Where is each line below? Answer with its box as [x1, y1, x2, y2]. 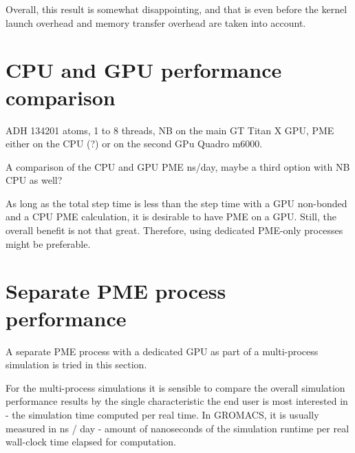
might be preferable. [6, 236, 91, 251]
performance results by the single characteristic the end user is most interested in [6, 394, 348, 408]
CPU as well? [6, 173, 63, 187]
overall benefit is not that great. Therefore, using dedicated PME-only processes [6, 223, 343, 238]
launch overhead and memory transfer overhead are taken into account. [6, 15, 306, 30]
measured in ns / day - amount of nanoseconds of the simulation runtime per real [6, 421, 349, 435]
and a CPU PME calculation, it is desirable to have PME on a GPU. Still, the [6, 209, 336, 224]
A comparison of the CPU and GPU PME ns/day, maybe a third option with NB [6, 159, 350, 173]
